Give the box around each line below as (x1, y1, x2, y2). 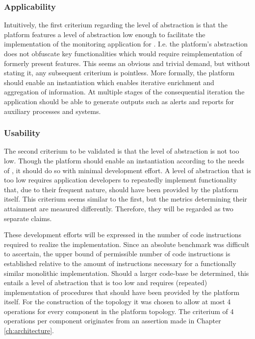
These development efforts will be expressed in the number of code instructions (4, 229, 241, 240)
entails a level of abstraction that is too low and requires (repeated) (4, 277, 207, 288)
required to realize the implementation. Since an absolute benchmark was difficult (4, 239, 250, 249)
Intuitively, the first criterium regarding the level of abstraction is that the (4, 20, 228, 30)
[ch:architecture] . (4, 325, 54, 336)
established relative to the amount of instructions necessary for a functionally (4, 258, 236, 268)
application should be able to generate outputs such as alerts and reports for (4, 96, 234, 106)
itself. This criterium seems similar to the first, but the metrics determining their (4, 194, 247, 204)
